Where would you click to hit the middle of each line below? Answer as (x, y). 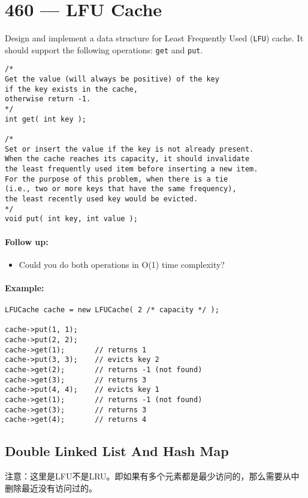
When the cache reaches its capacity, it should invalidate (127, 159)
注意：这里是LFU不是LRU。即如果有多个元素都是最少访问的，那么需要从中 (152, 476)
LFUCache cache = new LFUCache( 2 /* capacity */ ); (112, 310)
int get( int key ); (46, 119)
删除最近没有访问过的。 (51, 488)
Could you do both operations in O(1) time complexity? (122, 264)
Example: (25, 287)
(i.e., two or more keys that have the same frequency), (121, 189)
